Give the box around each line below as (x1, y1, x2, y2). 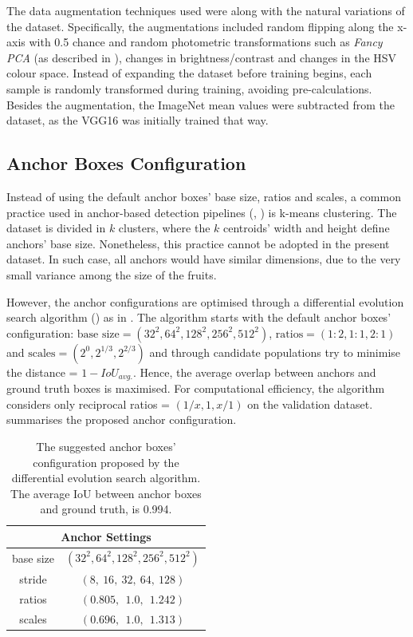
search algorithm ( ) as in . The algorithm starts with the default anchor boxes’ (6, 309, 391, 326)
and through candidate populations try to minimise (149, 343, 401, 360)
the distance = (6, 363, 78, 380)
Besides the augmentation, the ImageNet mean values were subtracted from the (6, 96, 395, 113)
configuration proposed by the (33, 453, 179, 470)
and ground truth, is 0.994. (40, 500, 172, 517)
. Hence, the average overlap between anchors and (133, 363, 376, 380)
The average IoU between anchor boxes (10, 485, 202, 501)
